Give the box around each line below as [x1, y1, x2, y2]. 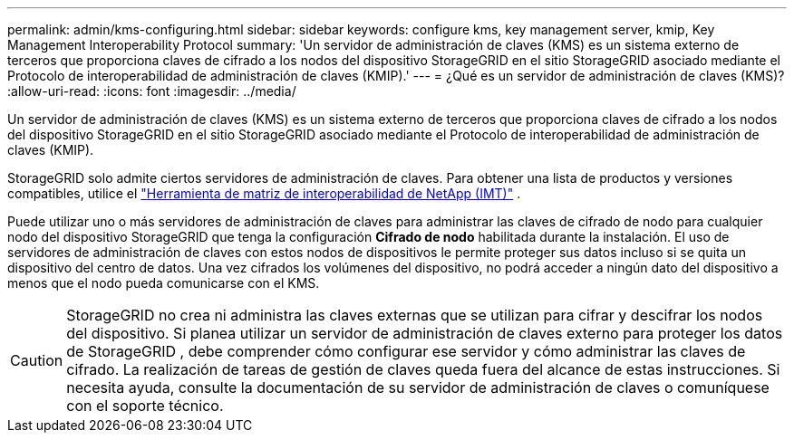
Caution [10, 351, 63, 369]
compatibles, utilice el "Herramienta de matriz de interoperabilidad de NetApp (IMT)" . [7, 186, 521, 201]
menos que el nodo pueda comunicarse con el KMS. [7, 275, 320, 291]
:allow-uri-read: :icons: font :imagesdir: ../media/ [7, 83, 296, 99]
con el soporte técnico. [66, 397, 224, 415]
